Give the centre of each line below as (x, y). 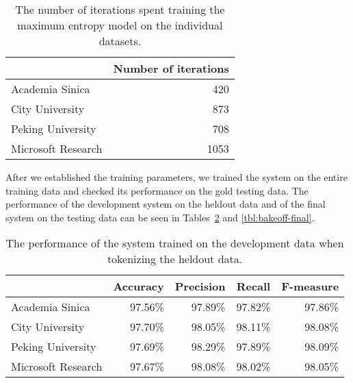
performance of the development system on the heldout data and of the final (166, 204)
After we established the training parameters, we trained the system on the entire (176, 177)
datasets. (120, 41)
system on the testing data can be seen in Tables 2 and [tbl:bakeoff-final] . (160, 217)
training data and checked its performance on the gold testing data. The (157, 190)
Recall (253, 286)
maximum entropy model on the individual (120, 25)
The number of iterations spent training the (120, 9)
